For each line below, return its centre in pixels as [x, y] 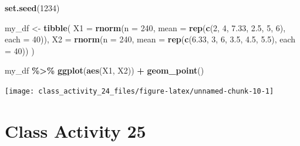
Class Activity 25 [75, 130]
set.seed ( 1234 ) [32, 8]
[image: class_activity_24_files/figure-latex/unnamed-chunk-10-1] [139, 91]
